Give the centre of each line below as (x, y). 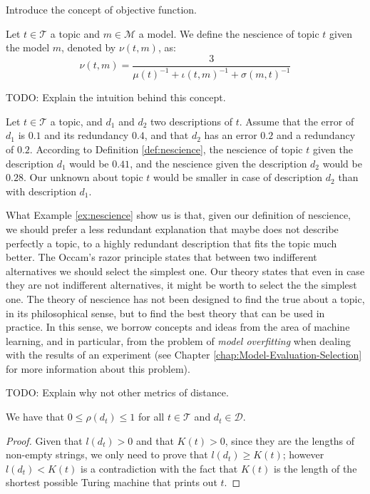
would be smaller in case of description (238, 177)
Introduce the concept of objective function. (102, 9)
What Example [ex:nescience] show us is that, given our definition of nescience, (179, 215)
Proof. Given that (44, 440)
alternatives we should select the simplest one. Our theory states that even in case (185, 271)
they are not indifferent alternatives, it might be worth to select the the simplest (181, 285)
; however (303, 454)
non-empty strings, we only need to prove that (107, 454)
